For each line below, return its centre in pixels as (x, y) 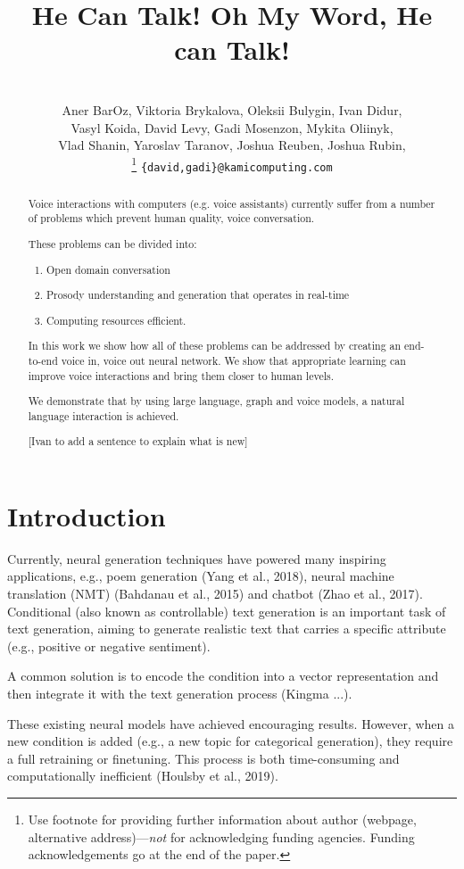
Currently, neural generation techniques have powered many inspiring (197, 558)
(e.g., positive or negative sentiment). (109, 646)
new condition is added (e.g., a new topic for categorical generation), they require (230, 741)
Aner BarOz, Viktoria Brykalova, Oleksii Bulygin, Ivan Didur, (232, 109)
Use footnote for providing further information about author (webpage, (222, 819)
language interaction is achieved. (104, 415)
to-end (43, 360)
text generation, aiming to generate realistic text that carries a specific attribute (227, 629)
